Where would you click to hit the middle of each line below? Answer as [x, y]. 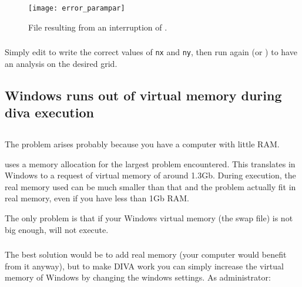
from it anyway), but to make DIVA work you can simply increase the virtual [144, 266]
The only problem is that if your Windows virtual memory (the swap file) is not [149, 217]
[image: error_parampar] [77, 8]
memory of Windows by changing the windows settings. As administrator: [138, 277]
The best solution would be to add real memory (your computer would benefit [146, 254]
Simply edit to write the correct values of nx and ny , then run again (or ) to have [151, 52]
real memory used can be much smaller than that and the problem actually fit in [150, 186]
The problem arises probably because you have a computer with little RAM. [142, 143]
